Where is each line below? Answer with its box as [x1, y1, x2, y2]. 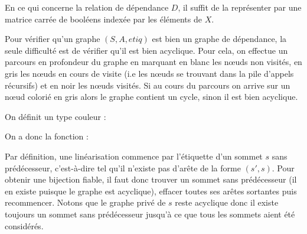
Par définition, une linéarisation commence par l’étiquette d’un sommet [5, 149, 263, 162]
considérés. [5, 219, 44, 232]
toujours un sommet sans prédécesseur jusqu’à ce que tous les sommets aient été [5, 207, 295, 220]
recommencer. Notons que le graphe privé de [5, 196, 166, 209]
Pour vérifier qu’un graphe [5, 32, 100, 45]
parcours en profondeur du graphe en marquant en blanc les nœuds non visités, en [5, 56, 302, 68]
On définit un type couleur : [5, 110, 106, 122]
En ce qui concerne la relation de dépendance [5, 1, 169, 13]
